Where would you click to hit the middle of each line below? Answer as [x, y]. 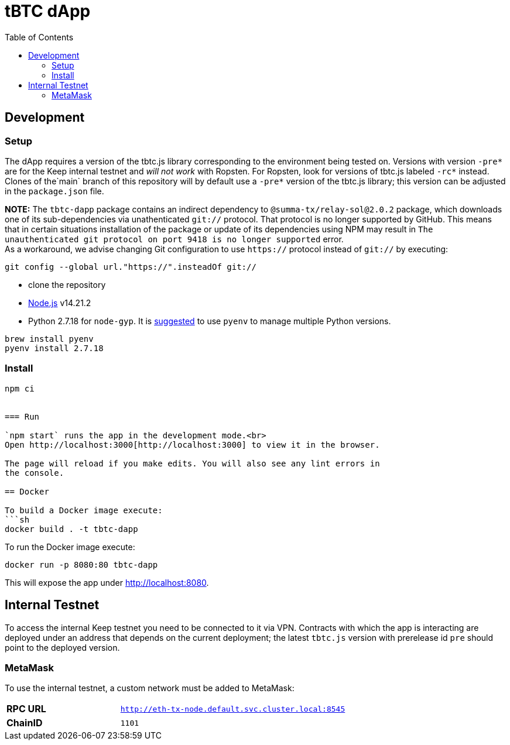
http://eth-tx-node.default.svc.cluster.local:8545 [233, 709]
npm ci [20, 388]
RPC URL [26, 709]
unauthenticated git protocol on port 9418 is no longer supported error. [174, 239]
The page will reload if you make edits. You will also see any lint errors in [192, 463]
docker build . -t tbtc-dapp [71, 529]
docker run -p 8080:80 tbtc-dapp [81, 564]
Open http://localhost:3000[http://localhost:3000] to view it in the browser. [192, 444]
